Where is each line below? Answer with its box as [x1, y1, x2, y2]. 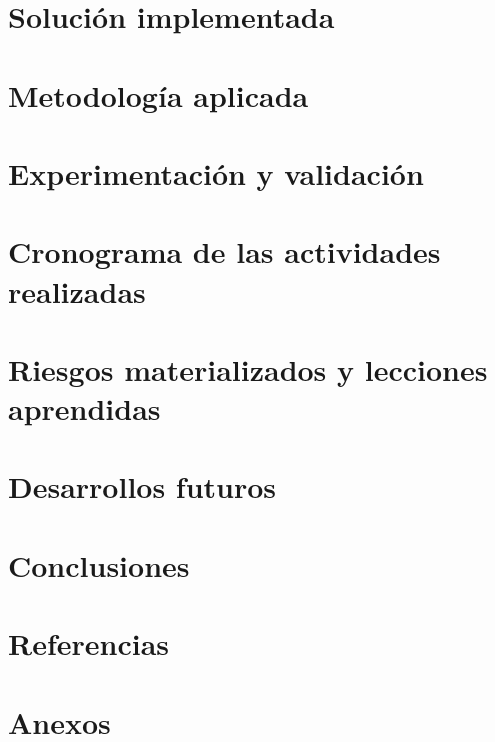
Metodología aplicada [8, 74, 309, 115]
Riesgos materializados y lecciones [8, 348, 488, 389]
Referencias [8, 623, 170, 664]
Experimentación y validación [8, 152, 424, 193]
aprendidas [8, 388, 161, 429]
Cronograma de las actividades [8, 231, 441, 272]
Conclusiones [8, 544, 190, 585]
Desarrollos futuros [8, 466, 277, 507]
